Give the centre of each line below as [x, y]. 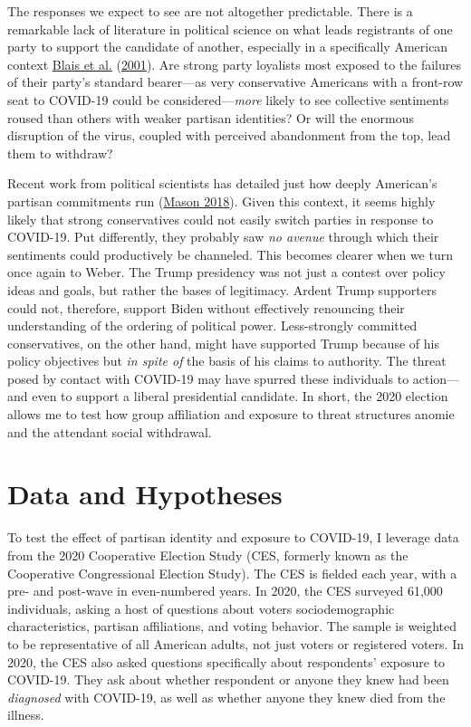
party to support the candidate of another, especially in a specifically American [228, 47]
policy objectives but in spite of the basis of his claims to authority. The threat [227, 361]
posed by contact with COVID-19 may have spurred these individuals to [208, 378]
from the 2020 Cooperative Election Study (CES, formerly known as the [208, 555]
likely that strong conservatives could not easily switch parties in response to [221, 219]
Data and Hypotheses [145, 494]
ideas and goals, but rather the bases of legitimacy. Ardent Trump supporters [222, 289]
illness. [26, 715]
